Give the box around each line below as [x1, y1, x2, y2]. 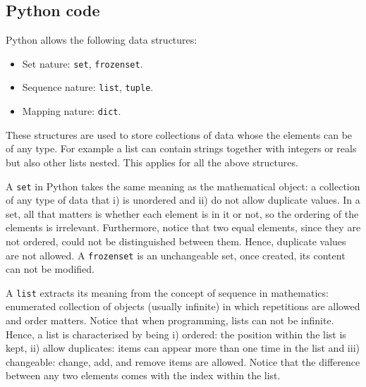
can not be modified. [6, 262, 95, 276]
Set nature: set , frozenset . [22, 56, 143, 70]
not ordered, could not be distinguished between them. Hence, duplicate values [6, 233, 346, 248]
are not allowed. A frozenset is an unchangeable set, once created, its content [6, 247, 346, 262]
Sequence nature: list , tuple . [22, 80, 154, 94]
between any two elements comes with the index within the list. [6, 368, 281, 383]
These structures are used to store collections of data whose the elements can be [6, 127, 353, 142]
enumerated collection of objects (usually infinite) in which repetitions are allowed [6, 299, 360, 314]
